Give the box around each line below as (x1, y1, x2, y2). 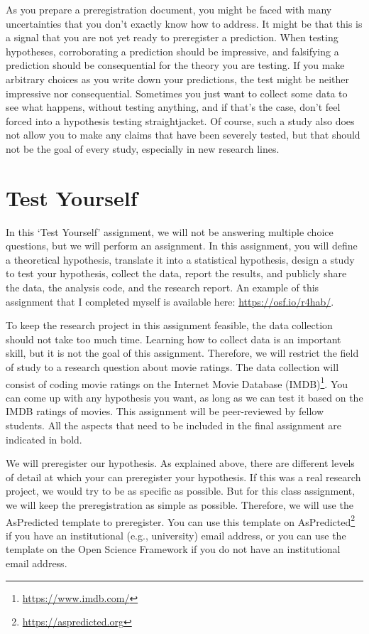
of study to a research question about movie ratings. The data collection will (6, 360, 339, 374)
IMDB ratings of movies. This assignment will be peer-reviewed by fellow (6, 404, 324, 419)
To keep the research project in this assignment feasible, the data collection (6, 318, 333, 333)
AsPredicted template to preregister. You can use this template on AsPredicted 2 (6, 512, 356, 529)
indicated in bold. (6, 431, 82, 446)
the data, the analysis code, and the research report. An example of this (6, 280, 319, 295)
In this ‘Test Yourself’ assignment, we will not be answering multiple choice (6, 224, 334, 239)
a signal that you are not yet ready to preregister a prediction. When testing (6, 30, 338, 45)
